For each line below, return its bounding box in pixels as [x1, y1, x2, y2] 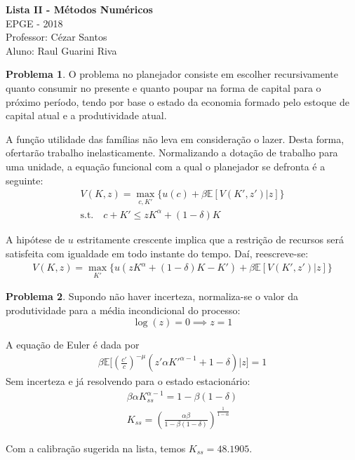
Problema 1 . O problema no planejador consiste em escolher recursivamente [6, 67, 338, 81]
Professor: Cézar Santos [6, 29, 107, 44]
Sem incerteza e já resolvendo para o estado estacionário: [6, 374, 250, 388]
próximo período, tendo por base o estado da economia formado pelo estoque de [6, 94, 349, 109]
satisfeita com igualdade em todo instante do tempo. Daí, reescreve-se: [6, 245, 309, 260]
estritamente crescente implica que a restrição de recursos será [76, 231, 344, 246]
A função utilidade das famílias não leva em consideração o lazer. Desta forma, [6, 131, 344, 146]
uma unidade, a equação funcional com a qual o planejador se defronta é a [6, 158, 326, 173]
